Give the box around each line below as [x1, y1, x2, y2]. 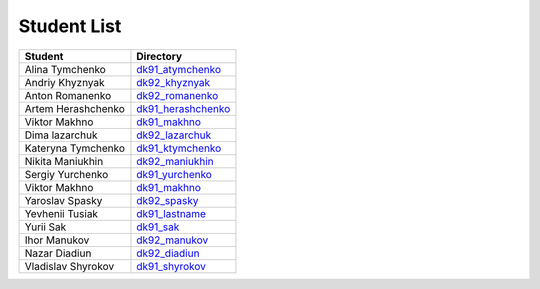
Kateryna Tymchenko [24, 141, 125, 155]
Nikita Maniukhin [24, 154, 104, 168]
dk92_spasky [136, 193, 199, 207]
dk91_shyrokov [136, 259, 207, 273]
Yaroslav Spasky [24, 193, 103, 207]
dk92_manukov [136, 233, 209, 247]
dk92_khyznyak [136, 75, 211, 89]
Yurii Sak [24, 220, 67, 234]
